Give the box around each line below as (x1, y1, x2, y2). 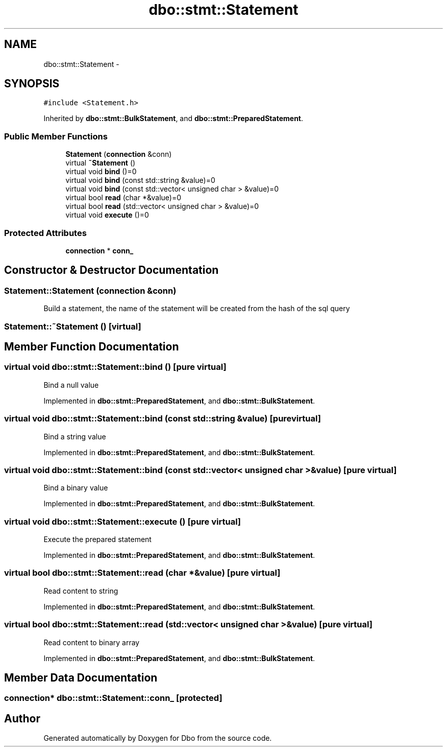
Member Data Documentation (4, 671, 158, 684)
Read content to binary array (43, 638, 140, 647)
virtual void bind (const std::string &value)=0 (65, 176, 215, 185)
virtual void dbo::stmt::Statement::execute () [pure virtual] (4, 516, 241, 527)
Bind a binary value (43, 483, 108, 492)
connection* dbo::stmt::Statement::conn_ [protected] (4, 693, 222, 703)
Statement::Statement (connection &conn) (4, 285, 177, 296)
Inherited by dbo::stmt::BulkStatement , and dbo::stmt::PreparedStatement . (43, 114, 304, 123)
